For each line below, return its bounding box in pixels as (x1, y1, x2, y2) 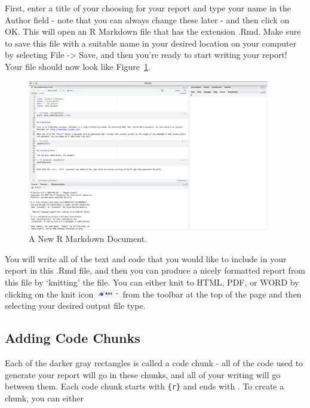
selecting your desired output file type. (5, 299, 146, 312)
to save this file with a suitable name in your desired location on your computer (5, 36, 297, 49)
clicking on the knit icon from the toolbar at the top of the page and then (5, 287, 302, 300)
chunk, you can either (5, 391, 84, 404)
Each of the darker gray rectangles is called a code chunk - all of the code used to (5, 356, 303, 369)
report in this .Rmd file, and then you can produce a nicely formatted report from (5, 264, 306, 277)
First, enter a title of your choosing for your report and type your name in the (5, 2, 291, 14)
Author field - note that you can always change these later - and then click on (5, 13, 290, 26)
